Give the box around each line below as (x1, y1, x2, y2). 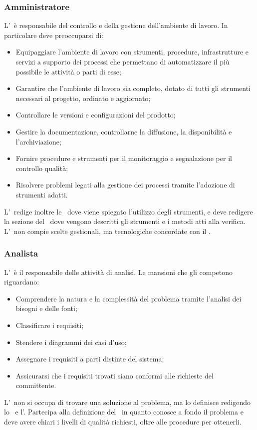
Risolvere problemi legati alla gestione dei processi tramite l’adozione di (15, 179, 235, 190)
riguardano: (4, 276, 39, 287)
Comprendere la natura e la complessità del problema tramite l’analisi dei (15, 293, 242, 303)
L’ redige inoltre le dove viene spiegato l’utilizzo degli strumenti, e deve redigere (4, 206, 253, 216)
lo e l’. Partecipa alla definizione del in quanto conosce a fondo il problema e (4, 406, 244, 417)
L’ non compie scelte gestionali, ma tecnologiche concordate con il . (4, 225, 211, 236)
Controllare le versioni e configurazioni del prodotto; (15, 109, 176, 120)
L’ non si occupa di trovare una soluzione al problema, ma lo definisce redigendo (4, 396, 251, 407)
